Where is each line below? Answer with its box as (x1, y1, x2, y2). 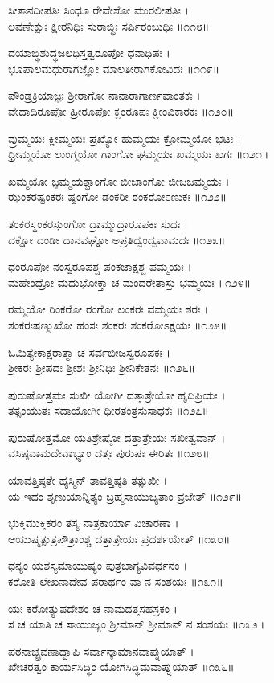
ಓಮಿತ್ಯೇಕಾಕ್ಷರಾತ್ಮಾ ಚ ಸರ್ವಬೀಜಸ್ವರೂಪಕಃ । (8, 343, 171, 360)
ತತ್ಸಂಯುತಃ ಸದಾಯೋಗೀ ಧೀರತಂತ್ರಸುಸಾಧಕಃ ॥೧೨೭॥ (8, 402, 209, 419)
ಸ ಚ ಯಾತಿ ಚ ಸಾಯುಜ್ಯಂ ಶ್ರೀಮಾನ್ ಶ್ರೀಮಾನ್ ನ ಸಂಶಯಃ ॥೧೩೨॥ (8, 616, 265, 632)
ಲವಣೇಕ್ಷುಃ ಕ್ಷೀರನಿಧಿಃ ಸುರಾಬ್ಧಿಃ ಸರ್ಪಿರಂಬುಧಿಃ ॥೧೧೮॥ (8, 17, 210, 34)
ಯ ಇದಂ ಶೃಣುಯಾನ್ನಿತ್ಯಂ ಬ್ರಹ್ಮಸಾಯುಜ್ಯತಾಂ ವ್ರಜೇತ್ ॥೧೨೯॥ (8, 487, 243, 504)
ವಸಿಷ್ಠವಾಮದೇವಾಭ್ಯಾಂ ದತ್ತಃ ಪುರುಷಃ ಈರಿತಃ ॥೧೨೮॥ (8, 444, 210, 461)
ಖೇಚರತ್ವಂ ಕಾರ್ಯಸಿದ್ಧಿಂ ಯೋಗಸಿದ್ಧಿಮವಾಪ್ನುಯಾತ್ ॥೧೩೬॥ (8, 658, 235, 675)
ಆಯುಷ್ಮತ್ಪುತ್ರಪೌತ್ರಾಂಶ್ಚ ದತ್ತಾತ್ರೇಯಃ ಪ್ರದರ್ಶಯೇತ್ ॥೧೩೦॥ (8, 530, 231, 546)
